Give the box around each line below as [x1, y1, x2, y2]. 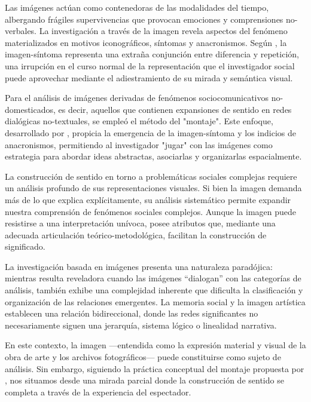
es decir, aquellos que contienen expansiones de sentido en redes [58, 103, 292, 115]
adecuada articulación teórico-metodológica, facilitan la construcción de [5, 228, 267, 241]
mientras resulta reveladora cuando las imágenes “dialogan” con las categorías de [5, 272, 301, 284]
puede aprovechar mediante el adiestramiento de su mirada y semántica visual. [5, 71, 293, 84]
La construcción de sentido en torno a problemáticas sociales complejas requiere [5, 170, 297, 182]
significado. [5, 240, 45, 253]
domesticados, [5, 103, 56, 115]
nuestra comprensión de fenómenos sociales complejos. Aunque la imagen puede [5, 205, 297, 217]
